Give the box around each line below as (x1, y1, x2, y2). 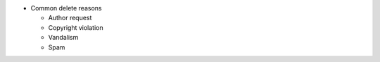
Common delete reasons (30, 4, 102, 12)
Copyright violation (48, 23, 103, 31)
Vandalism (48, 33, 79, 42)
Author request (48, 14, 92, 22)
